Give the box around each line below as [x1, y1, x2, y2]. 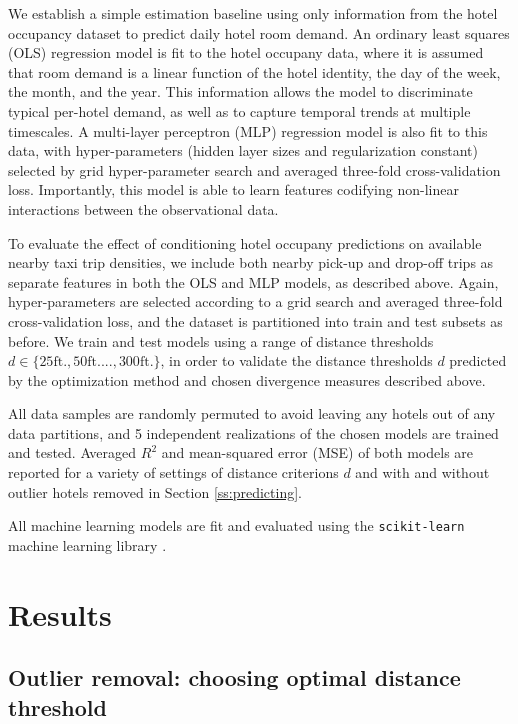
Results [8, 593, 112, 634]
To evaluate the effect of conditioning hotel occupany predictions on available [8, 232, 482, 253]
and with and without [355, 462, 490, 483]
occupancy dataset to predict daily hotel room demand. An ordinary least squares [8, 22, 510, 43]
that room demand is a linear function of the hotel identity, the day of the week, [8, 61, 501, 82]
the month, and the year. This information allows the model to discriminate [8, 81, 473, 102]
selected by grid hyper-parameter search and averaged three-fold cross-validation [8, 159, 501, 180]
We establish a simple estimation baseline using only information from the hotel [8, 3, 498, 23]
